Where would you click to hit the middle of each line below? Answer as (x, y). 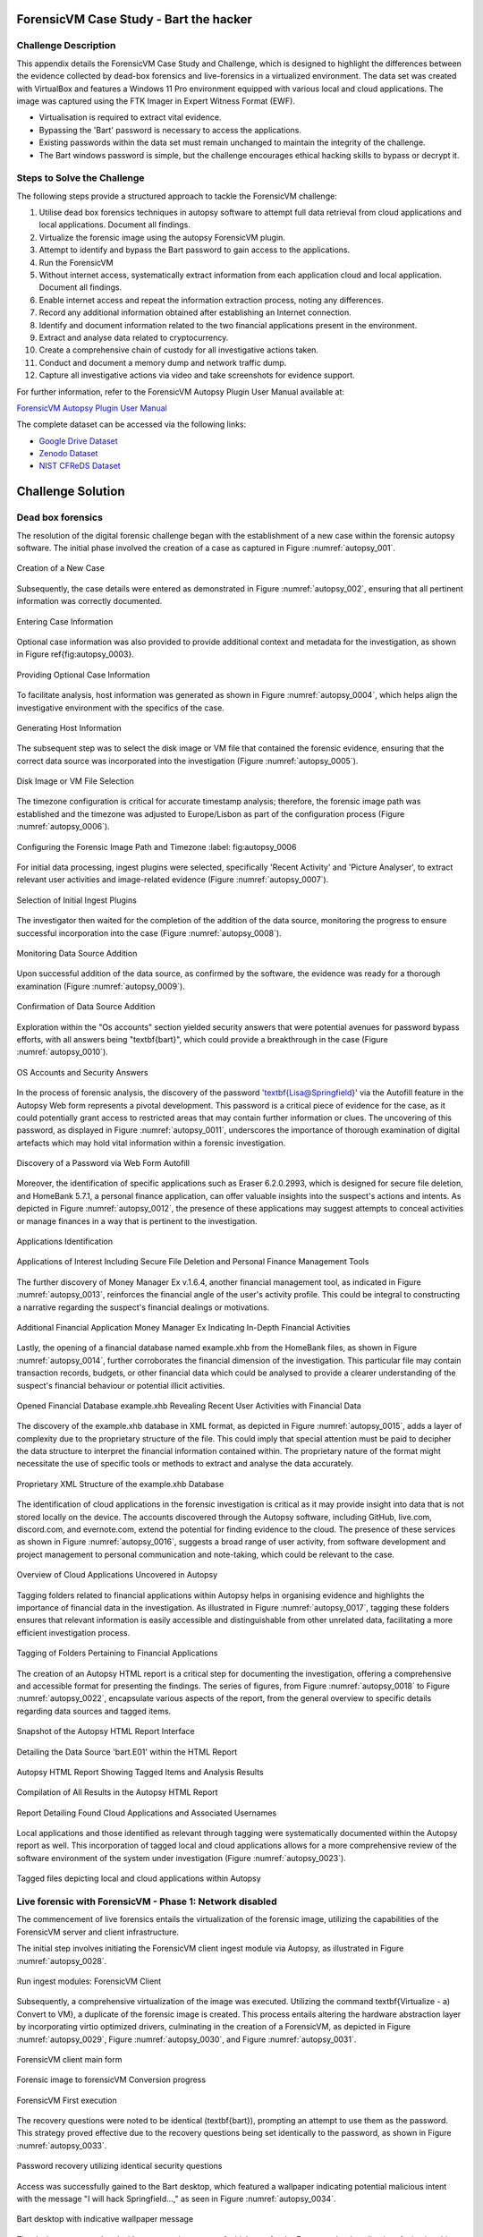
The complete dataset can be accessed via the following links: (131, 424)
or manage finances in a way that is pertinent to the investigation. (137, 1221)
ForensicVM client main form (69, 2059)
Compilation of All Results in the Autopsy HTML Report (117, 1792)
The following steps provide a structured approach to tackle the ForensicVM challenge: (177, 196)
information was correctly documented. (89, 601)
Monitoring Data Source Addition (77, 953)
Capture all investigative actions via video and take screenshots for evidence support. (197, 375)
